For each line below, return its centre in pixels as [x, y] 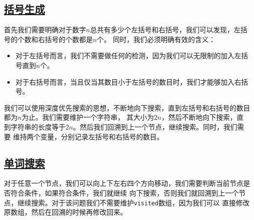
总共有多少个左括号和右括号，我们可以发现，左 [165, 30]
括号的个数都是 [69, 39]
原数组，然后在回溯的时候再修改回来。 [65, 212]
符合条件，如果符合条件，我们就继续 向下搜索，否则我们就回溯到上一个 [125, 192]
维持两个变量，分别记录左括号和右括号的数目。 [88, 136]
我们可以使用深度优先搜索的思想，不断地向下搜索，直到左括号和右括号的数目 [127, 107]
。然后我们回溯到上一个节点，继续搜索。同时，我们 [155, 126]
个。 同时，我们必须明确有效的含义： [156, 39]
